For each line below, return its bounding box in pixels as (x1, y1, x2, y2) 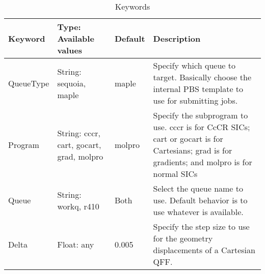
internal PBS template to (153, 83, 244, 95)
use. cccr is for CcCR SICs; (153, 121, 250, 133)
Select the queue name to (153, 182, 244, 194)
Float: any (57, 238, 94, 250)
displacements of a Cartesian (153, 244, 255, 256)
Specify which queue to (153, 59, 235, 71)
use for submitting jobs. (153, 95, 238, 106)
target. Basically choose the (153, 71, 252, 83)
